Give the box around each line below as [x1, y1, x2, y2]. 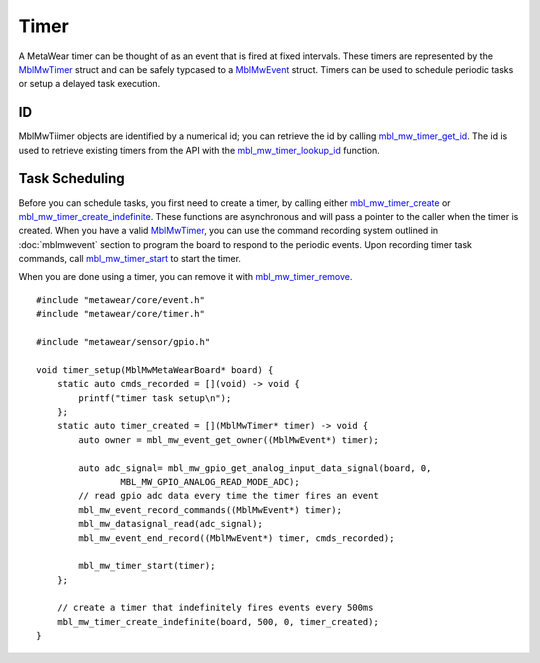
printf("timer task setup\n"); [78, 392, 232, 404]
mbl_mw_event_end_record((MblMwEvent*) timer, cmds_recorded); [78, 532, 395, 544]
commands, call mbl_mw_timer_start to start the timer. [18, 253, 242, 265]
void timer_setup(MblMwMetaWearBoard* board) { [36, 364, 274, 375]
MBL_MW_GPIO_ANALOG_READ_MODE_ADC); [120, 476, 300, 487]
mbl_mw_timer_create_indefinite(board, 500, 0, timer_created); [56, 616, 379, 627]
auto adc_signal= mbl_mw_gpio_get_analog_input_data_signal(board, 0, [78, 462, 432, 474]
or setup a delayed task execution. [18, 78, 161, 90]
